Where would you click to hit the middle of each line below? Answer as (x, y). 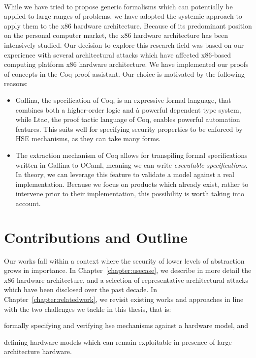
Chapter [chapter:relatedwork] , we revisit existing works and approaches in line (124, 299)
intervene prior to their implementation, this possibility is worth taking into (130, 194)
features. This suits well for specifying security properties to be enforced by (129, 129)
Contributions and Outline (96, 237)
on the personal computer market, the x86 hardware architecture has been (116, 35)
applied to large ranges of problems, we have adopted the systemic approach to (123, 16)
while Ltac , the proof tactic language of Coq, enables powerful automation (128, 119)
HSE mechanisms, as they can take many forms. (88, 138)
